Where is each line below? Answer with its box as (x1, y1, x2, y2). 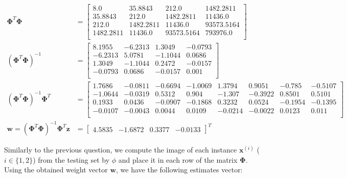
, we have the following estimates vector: (116, 164, 243, 175)
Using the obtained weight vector (4, 164, 108, 175)
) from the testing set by (33, 154, 110, 165)
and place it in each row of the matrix (118, 154, 238, 165)
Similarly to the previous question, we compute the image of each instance (4, 144, 237, 155)
